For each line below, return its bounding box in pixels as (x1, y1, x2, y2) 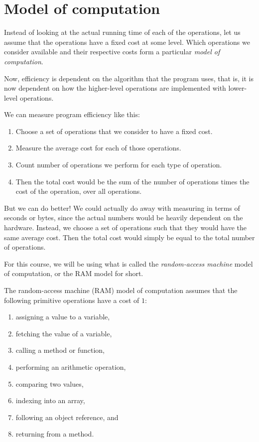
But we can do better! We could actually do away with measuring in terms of (4, 202, 240, 213)
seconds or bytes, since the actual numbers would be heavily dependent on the (4, 212, 243, 223)
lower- (228, 83, 247, 93)
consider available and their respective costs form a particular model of (4, 46, 220, 57)
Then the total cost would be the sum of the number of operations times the (15, 176, 250, 186)
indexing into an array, (15, 395, 85, 406)
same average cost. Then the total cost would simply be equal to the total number (4, 232, 255, 242)
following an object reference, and (15, 412, 119, 422)
